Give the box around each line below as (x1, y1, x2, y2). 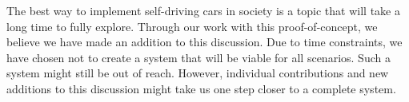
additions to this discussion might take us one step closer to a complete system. (6, 80, 396, 96)
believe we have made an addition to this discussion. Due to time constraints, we (6, 33, 403, 50)
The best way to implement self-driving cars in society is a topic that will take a (6, 2, 400, 18)
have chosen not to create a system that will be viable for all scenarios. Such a (6, 49, 391, 65)
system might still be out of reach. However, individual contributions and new (6, 65, 389, 81)
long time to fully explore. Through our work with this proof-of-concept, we (6, 18, 378, 34)
